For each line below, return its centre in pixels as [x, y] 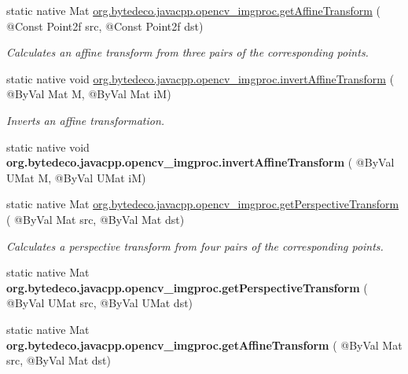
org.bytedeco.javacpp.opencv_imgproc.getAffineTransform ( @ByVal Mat [204, 345]
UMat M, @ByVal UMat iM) [76, 177]
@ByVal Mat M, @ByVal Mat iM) [89, 94]
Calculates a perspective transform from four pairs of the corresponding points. [195, 246]
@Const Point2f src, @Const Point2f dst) [105, 26]
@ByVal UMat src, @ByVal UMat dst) [100, 303]
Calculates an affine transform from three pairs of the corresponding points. [187, 52]
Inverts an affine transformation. [86, 120]
